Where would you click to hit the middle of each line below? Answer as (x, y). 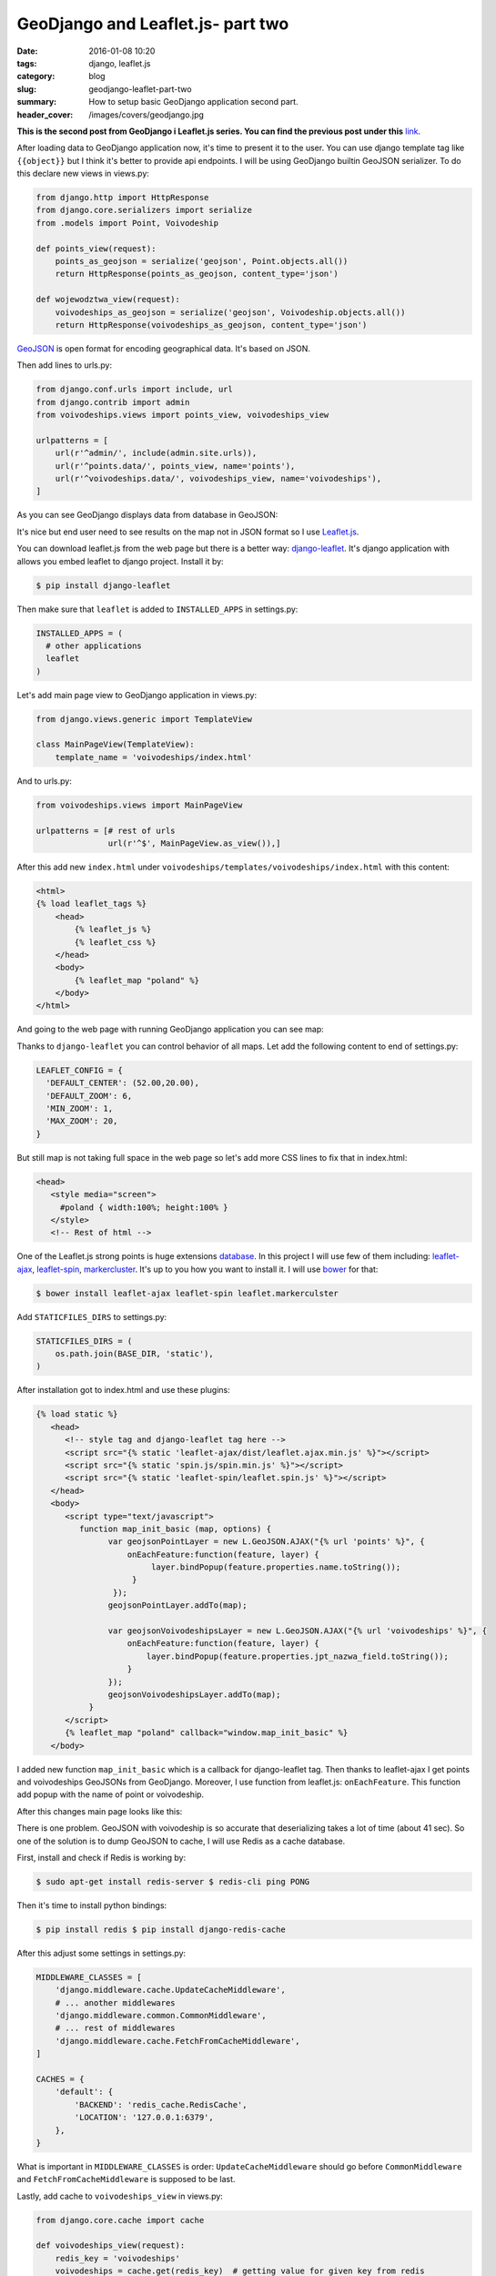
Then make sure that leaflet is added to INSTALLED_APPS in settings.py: (157, 609)
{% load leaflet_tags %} (91, 904)
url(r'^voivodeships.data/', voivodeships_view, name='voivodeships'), (218, 479)
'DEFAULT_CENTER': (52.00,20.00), (123, 1083)
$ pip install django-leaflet (103, 585)
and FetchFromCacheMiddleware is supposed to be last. (126, 2179)
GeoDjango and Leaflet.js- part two (153, 24)
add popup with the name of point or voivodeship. (111, 1794)
